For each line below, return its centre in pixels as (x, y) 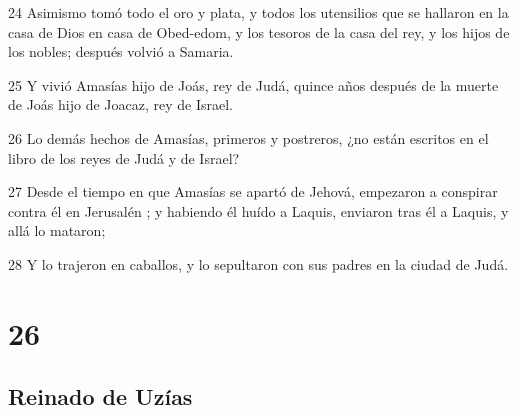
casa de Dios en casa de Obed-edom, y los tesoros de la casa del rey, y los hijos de (259, 31)
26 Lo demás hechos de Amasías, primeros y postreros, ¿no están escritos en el (248, 137)
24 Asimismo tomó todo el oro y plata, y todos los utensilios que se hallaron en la (258, 12)
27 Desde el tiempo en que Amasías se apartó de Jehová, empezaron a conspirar (253, 191)
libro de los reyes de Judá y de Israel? (124, 157)
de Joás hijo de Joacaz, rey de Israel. (120, 104)
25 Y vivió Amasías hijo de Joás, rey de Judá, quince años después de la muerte (253, 84)
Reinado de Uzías (100, 396)
